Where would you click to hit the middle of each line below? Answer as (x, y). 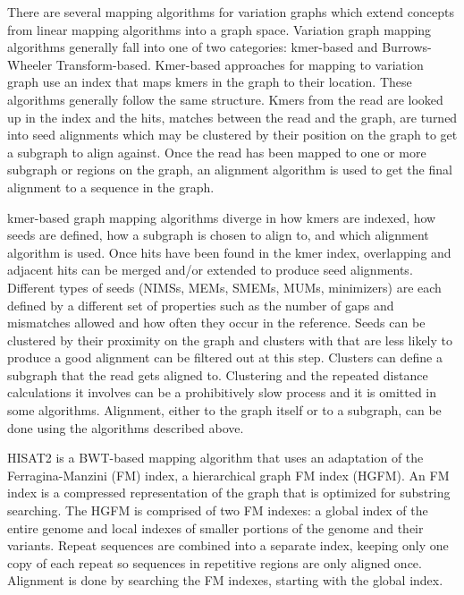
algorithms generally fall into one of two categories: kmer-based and (193, 47)
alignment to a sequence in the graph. (111, 187)
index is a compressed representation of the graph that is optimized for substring (229, 493)
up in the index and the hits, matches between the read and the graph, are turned (232, 117)
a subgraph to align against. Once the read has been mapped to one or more (217, 152)
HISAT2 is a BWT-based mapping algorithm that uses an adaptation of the (215, 458)
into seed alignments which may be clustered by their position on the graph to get (232, 135)
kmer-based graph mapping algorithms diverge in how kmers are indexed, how (222, 217)
